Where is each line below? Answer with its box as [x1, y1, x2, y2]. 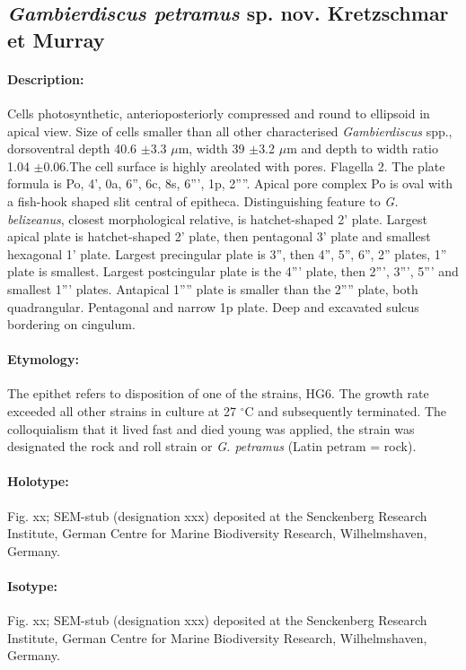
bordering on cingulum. [7, 315, 136, 334]
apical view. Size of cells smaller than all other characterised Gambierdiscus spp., [7, 121, 453, 140]
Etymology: [7, 350, 79, 369]
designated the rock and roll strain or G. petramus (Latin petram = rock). [7, 437, 417, 456]
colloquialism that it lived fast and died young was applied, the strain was [7, 419, 415, 438]
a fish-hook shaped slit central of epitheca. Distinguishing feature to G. [7, 191, 399, 210]
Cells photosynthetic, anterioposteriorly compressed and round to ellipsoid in [7, 103, 430, 122]
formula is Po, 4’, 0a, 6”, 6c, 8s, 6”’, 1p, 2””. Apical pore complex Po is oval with [7, 174, 453, 193]
